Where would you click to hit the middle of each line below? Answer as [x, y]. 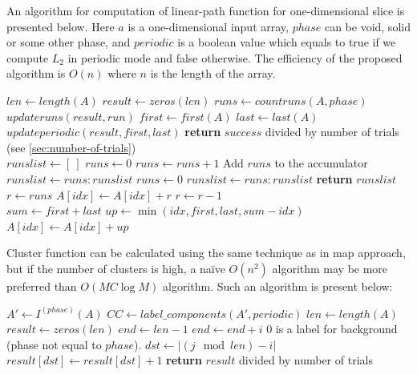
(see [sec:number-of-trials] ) [71, 147]
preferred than [42, 286]
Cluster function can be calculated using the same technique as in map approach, [206, 253]
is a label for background [336, 329]
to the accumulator [321, 163]
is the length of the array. [213, 73]
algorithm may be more [330, 268]
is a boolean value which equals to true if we [287, 42]
